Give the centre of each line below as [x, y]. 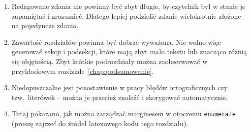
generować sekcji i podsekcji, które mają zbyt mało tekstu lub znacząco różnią [129, 51]
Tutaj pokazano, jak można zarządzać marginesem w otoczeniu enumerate [124, 114]
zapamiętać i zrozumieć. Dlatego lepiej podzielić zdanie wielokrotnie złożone [126, 16]
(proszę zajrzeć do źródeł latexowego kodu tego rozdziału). [100, 123]
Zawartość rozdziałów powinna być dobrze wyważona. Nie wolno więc [116, 42]
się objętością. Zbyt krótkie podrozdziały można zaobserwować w [110, 61]
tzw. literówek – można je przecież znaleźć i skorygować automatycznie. [120, 97]
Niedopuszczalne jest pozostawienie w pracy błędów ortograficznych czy [120, 87]
